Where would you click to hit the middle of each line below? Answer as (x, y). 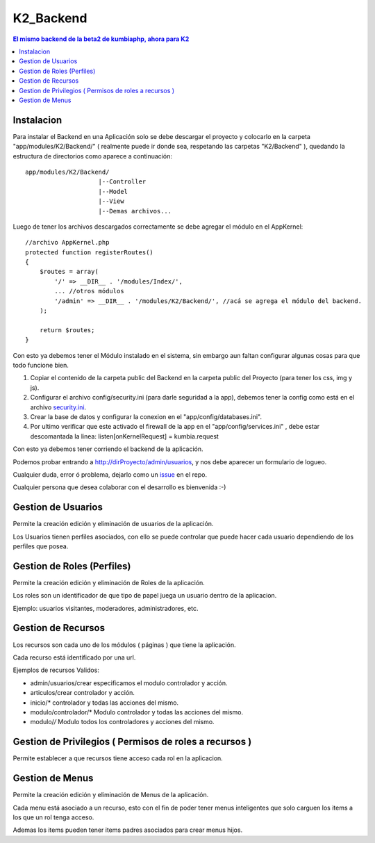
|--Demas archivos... (135, 211)
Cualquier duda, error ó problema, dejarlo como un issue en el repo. (110, 474)
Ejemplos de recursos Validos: (56, 670)
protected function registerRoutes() (90, 252)
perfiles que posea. (41, 546)
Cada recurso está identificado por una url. (74, 657)
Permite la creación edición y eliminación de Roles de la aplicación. (109, 582)
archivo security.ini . (58, 407)
